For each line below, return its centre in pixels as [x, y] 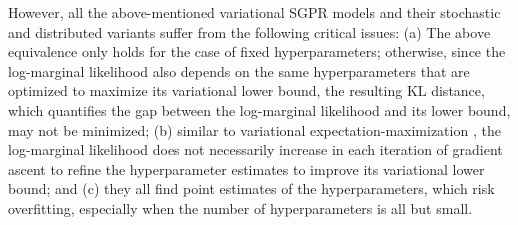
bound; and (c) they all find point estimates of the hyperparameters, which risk [251, 188]
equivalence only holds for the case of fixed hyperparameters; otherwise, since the [257, 51]
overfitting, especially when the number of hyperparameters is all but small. [240, 207]
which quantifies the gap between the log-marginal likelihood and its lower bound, [259, 109]
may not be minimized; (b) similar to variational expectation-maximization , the [254, 129]
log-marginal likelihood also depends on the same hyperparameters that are [239, 70]
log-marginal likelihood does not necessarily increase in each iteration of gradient [255, 149]
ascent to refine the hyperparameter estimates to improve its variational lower [246, 168]
